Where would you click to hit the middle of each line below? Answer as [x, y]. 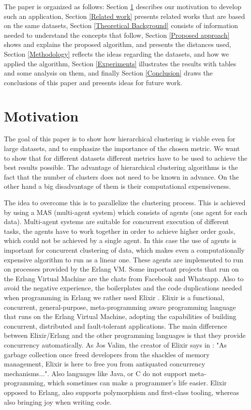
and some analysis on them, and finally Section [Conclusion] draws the [108, 73]
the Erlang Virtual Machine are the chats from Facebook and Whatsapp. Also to [124, 278]
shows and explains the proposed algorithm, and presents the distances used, [118, 44]
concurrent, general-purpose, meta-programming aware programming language [120, 307]
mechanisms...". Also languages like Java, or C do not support [96, 373]
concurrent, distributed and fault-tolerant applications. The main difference [116, 326]
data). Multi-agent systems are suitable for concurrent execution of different [117, 221]
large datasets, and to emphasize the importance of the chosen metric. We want [122, 148]
